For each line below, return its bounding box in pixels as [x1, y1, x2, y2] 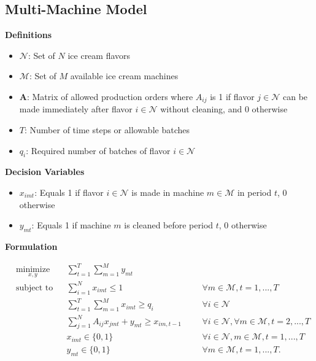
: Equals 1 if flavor [34, 186, 104, 199]
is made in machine [131, 186, 204, 199]
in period [237, 186, 272, 199]
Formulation [5, 240, 58, 252]
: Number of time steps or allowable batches [24, 123, 190, 136]
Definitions [5, 28, 52, 41]
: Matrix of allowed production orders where [26, 90, 193, 103]
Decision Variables [5, 165, 85, 178]
